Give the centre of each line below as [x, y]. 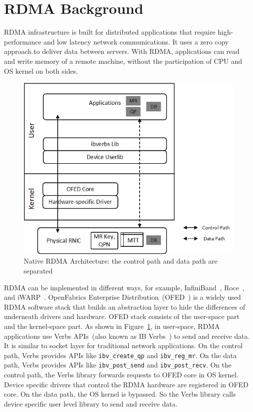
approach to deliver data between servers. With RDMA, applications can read [122, 51]
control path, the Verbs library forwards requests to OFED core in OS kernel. [121, 375]
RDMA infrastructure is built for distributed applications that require [110, 32]
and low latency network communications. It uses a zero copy [136, 41]
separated [38, 271]
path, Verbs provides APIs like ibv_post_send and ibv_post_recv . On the [118, 365]
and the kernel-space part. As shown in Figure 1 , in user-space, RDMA [112, 326]
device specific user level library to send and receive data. [91, 403]
